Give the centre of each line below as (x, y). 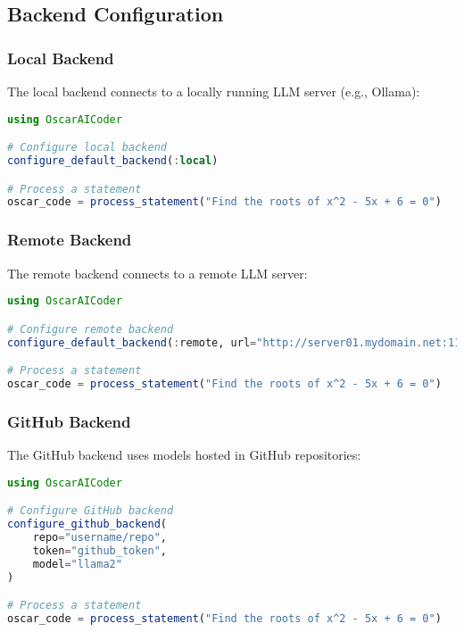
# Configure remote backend (91, 329)
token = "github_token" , (100, 550)
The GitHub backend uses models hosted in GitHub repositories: (184, 454)
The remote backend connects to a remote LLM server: (157, 273)
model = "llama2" (77, 564)
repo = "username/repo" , (100, 537)
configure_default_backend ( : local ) (113, 161)
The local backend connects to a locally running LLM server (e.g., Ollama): (214, 91)
